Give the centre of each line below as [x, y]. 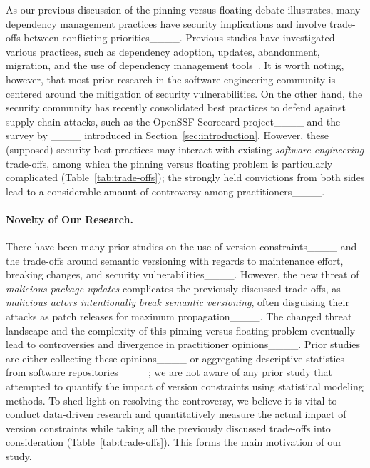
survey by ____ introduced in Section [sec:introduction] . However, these [168, 135]
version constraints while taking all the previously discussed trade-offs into [168, 428]
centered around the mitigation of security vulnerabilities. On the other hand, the [184, 93]
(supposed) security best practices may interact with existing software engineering [185, 149]
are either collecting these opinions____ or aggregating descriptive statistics [175, 358]
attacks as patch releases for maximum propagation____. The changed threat [179, 316]
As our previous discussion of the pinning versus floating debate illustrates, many [183, 9]
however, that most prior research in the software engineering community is [171, 79]
